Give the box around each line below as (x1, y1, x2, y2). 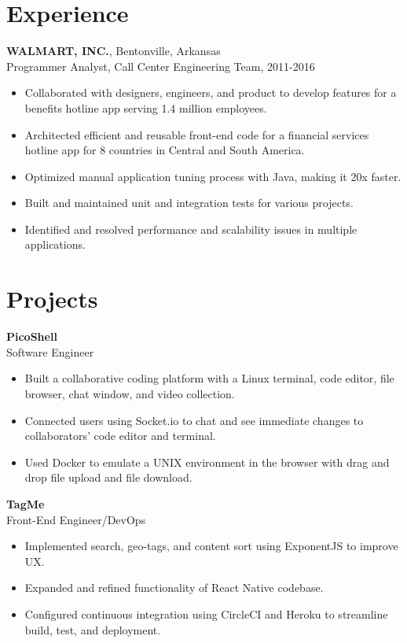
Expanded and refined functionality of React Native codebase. (24, 579, 324, 596)
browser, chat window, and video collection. (24, 385, 235, 401)
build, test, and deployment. (24, 621, 161, 637)
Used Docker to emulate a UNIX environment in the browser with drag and (24, 453, 390, 470)
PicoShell (6, 328, 57, 345)
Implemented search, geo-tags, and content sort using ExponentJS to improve (24, 538, 398, 554)
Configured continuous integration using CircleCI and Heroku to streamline (24, 605, 388, 622)
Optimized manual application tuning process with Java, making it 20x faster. (24, 168, 401, 184)
